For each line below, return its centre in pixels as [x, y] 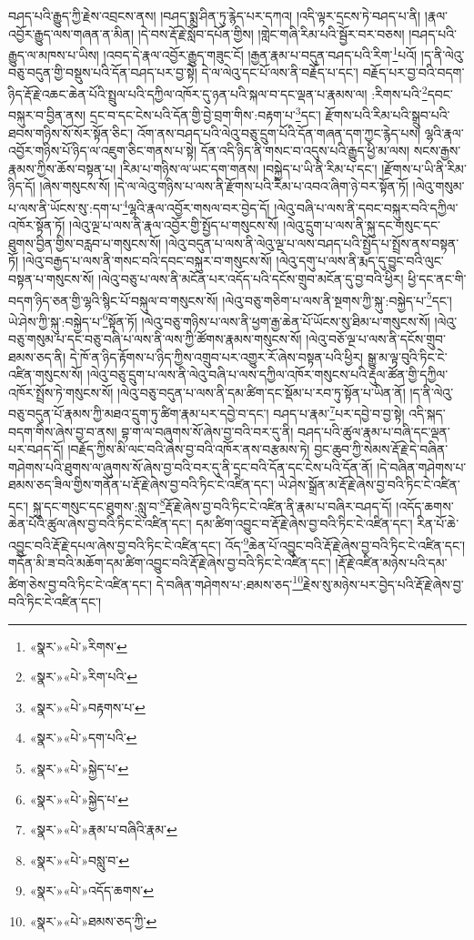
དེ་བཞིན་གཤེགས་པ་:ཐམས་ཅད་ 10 [229, 582]
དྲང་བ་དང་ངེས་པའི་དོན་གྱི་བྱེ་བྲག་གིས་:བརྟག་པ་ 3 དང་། [205, 113]
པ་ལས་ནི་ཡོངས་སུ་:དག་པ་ [66, 207]
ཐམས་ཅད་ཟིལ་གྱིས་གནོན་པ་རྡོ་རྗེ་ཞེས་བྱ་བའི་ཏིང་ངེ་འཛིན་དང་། [141, 485]
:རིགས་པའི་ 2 [399, 92]
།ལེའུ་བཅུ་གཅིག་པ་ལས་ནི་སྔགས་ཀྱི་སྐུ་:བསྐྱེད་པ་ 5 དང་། [337, 298]
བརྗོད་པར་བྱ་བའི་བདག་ [413, 72]
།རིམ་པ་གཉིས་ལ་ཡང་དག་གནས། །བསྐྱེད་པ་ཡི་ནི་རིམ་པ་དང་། [248, 168]
